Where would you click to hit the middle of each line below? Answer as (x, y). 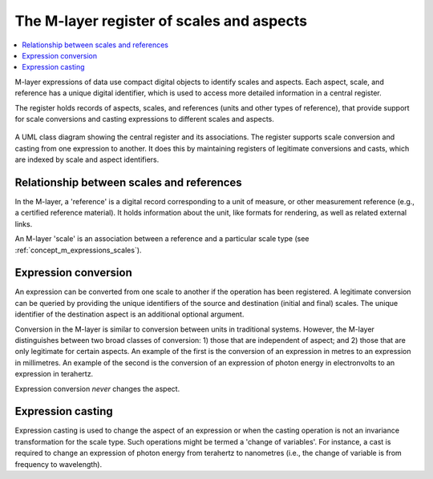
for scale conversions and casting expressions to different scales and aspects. (144, 119)
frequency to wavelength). (59, 464)
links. (24, 223)
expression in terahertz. (54, 374)
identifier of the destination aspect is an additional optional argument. (129, 314)
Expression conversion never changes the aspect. (97, 388)
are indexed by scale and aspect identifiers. (87, 159)
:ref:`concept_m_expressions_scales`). (78, 250)
